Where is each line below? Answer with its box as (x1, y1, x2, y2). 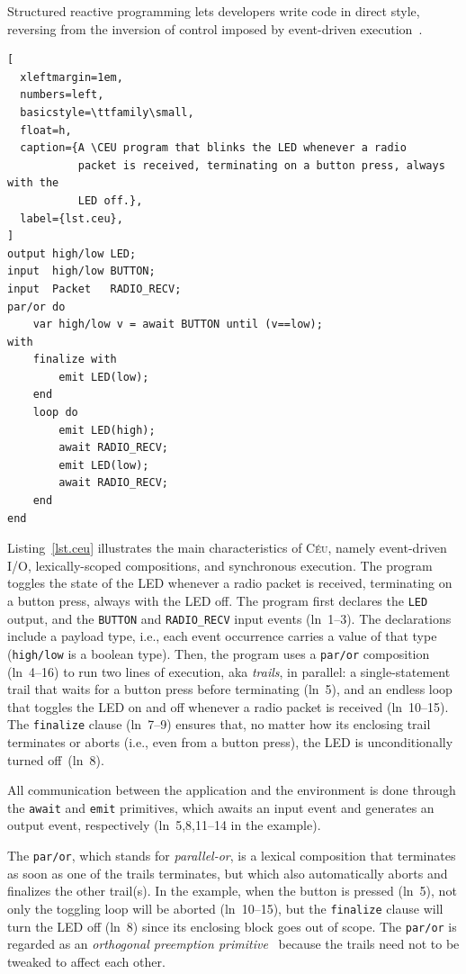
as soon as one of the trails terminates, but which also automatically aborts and (7, 863, 448, 882)
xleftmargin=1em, (20, 70, 123, 84)
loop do (32, 406, 78, 419)
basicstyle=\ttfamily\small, (20, 105, 194, 119)
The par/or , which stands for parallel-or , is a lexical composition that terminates (7, 846, 456, 865)
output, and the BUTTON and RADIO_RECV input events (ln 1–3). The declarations (7, 609, 452, 627)
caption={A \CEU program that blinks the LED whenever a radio (20, 141, 407, 155)
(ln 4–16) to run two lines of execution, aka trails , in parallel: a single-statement (7, 662, 451, 681)
